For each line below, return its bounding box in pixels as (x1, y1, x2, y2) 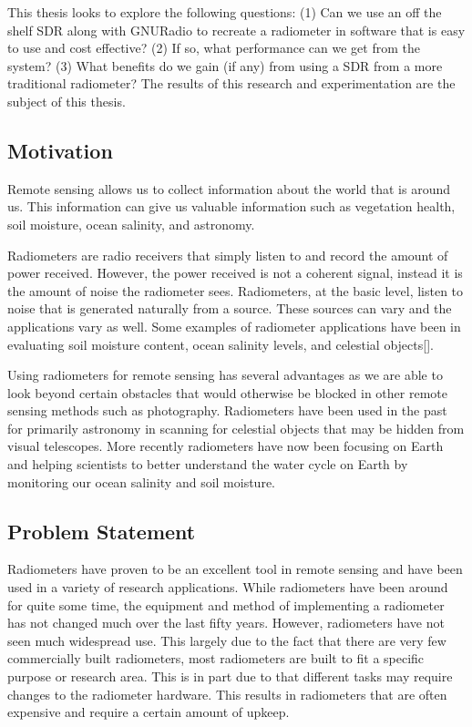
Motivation (7, 136, 113, 164)
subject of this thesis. (7, 91, 126, 110)
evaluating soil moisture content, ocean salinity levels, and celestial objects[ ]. (7, 334, 434, 353)
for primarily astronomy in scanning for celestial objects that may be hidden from (7, 418, 465, 437)
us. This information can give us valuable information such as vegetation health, (7, 197, 456, 216)
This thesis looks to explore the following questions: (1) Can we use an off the (7, 3, 442, 21)
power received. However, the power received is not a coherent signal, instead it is (7, 263, 463, 282)
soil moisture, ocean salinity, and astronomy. (7, 214, 255, 233)
